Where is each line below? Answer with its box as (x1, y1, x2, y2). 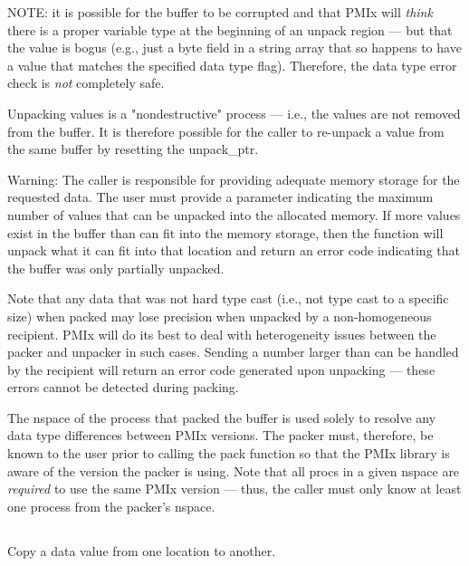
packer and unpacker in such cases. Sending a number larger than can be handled (7, 342, 459, 361)
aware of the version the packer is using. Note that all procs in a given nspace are (7, 461, 460, 480)
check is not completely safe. (7, 73, 165, 92)
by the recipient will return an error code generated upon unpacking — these (7, 360, 435, 379)
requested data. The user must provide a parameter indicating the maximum (7, 187, 434, 206)
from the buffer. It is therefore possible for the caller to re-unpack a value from (7, 121, 445, 140)
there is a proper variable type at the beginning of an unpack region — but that (7, 20, 453, 39)
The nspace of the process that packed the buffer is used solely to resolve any (7, 408, 436, 427)
